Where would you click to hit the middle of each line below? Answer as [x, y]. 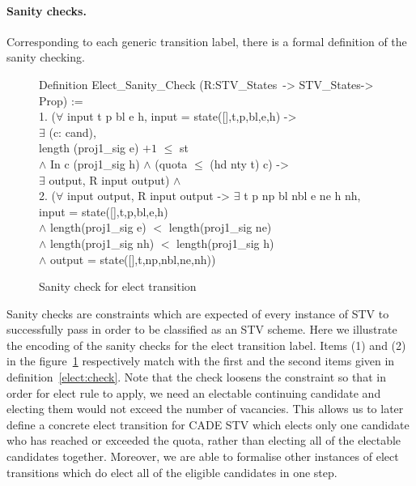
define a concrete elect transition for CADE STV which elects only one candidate [208, 424]
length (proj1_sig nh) [102, 243]
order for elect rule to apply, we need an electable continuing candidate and [194, 392]
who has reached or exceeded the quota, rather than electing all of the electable [204, 440]
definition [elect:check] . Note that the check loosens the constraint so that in [196, 377]
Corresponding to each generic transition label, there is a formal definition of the [207, 41]
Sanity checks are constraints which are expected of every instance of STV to [198, 313]
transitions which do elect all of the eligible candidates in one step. [172, 472]
